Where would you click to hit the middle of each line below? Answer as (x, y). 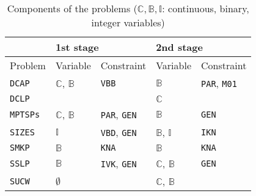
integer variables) (128, 22)
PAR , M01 (219, 83)
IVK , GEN (119, 163)
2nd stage (179, 47)
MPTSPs (25, 114)
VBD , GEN (119, 132)
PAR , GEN (119, 114)
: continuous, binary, (206, 8)
